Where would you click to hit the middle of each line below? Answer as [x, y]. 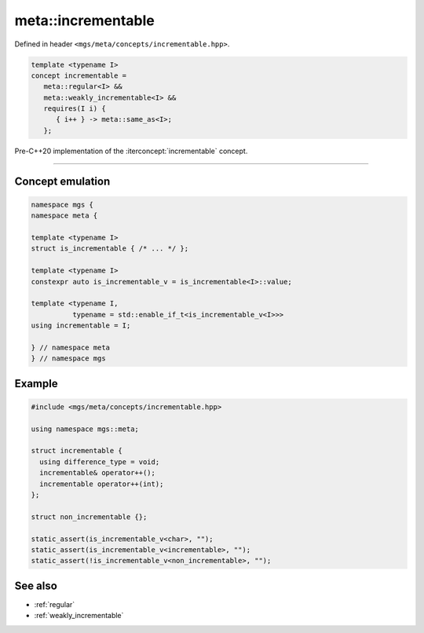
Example [36, 384]
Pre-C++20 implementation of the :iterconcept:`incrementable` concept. [131, 151]
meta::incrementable [84, 20]
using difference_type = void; [100, 462]
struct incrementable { [77, 451]
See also [36, 585]
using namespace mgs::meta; [85, 429]
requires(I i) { [75, 109]
